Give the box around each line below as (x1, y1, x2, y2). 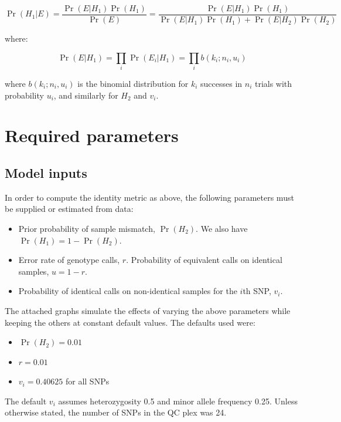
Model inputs (5, 163, 87, 181)
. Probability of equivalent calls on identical (126, 254, 282, 266)
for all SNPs (65, 375, 110, 387)
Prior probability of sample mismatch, (18, 222, 155, 234)
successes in (200, 77, 243, 89)
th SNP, (243, 285, 271, 297)
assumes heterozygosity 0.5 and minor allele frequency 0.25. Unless (58, 394, 298, 407)
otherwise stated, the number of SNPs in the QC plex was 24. (5, 406, 227, 418)
